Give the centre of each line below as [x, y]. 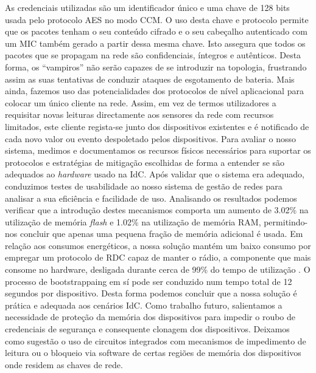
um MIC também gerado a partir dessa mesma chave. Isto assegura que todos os [155, 43]
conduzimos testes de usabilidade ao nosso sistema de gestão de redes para [144, 186]
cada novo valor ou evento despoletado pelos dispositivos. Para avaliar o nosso [151, 138]
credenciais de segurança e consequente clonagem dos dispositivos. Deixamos [147, 329]
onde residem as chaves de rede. [64, 364]
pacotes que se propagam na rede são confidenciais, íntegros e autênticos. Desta [153, 55]
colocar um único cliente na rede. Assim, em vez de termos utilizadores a [141, 102]
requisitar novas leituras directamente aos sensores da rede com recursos [139, 115]
